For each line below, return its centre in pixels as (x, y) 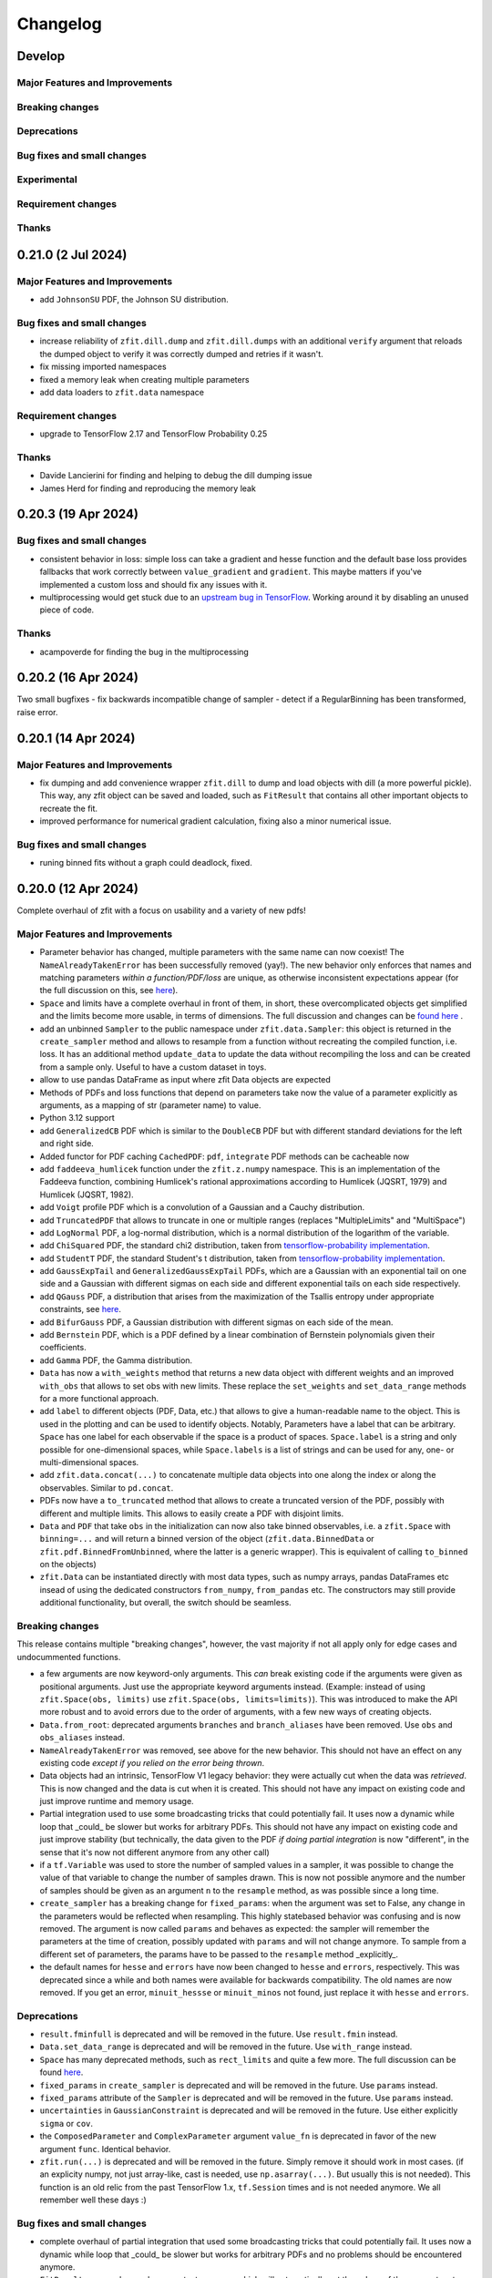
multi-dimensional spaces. (89, 1462)
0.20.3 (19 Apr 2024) (77, 514)
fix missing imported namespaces (103, 367)
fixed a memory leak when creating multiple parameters (144, 379)
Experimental (47, 180)
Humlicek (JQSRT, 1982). (87, 1195)
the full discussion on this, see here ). (109, 990)
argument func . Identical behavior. (105, 2149)
